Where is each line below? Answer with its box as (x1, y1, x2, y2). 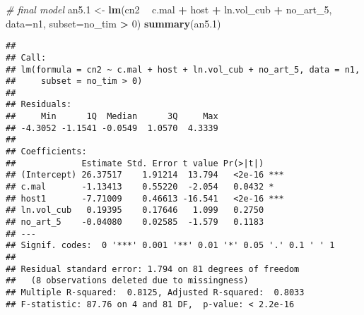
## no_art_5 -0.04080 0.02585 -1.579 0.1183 (6, 217, 264, 228)
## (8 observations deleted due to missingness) (6, 276, 249, 286)
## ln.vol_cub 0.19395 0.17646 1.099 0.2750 (6, 205, 264, 216)
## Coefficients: (6, 147, 87, 157)
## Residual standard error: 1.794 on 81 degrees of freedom (6, 264, 300, 274)
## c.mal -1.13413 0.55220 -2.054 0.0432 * (6, 182, 274, 192)
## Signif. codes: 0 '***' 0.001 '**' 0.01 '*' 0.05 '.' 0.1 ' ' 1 (6, 240, 335, 251)
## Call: (6, 52, 47, 63)
